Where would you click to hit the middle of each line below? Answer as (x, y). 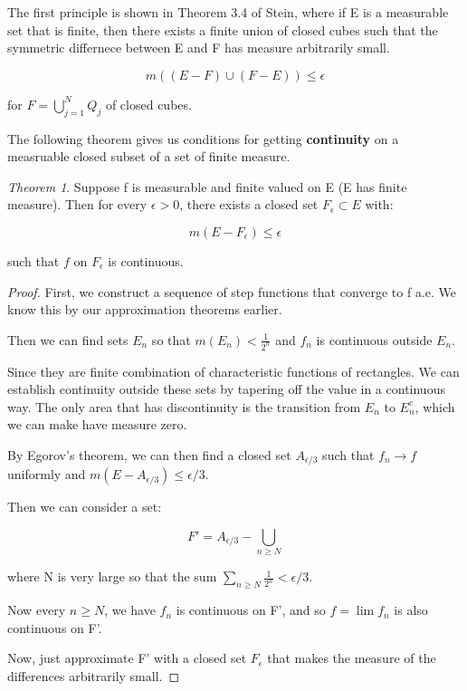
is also (411, 610)
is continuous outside (374, 339)
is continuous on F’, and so (251, 610)
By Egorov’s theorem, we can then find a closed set (149, 454)
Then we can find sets (68, 339)
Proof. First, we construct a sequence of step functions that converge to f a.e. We (232, 291)
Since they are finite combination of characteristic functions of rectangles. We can (233, 371)
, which (435, 406)
